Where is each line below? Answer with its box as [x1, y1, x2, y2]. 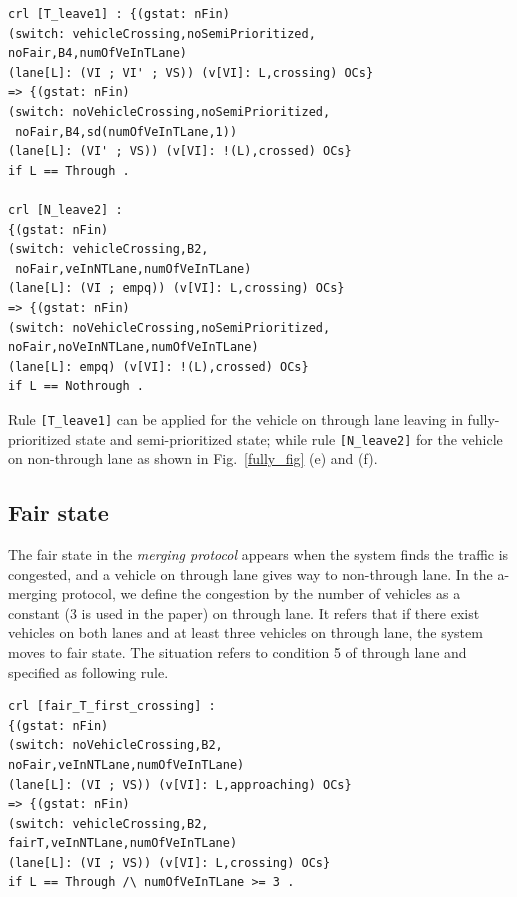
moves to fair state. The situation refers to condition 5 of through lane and [8, 641, 467, 662]
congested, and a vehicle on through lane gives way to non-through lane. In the [8, 563, 493, 584]
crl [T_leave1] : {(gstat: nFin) [8, 7, 230, 21]
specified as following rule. [8, 661, 169, 682]
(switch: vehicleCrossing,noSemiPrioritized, [8, 26, 316, 41]
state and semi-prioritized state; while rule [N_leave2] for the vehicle [75, 428, 503, 449]
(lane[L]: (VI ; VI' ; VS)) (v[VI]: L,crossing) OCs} [8, 65, 374, 80]
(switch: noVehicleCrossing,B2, [8, 738, 223, 753]
